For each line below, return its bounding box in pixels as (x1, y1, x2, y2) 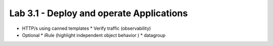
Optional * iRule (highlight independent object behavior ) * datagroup (22, 32, 166, 38)
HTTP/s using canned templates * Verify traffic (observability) (22, 25, 151, 31)
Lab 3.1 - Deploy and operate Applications (9, 8, 188, 19)
